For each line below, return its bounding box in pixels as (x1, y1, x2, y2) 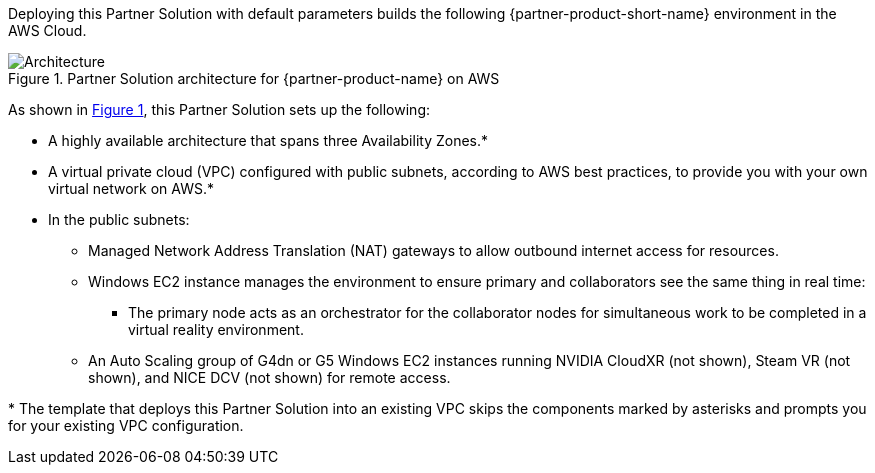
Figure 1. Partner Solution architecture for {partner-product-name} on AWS (8, 70, 500, 87)
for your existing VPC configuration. (8, 417, 244, 434)
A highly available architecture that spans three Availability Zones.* (48, 132, 489, 149)
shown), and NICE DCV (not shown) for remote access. (88, 369, 451, 386)
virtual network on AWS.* (48, 180, 215, 197)
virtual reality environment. (128, 321, 304, 338)
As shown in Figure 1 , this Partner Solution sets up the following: (8, 101, 430, 118)
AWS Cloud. (8, 22, 87, 39)
